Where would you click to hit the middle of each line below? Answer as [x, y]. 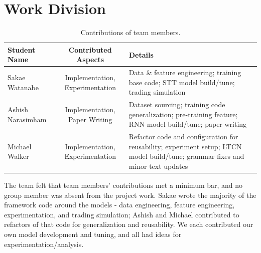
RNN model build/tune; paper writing [188, 124]
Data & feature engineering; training [185, 72]
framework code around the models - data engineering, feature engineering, [119, 205]
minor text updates [158, 166]
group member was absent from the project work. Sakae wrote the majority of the [130, 195]
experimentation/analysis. [44, 244]
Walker [18, 156]
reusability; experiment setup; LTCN [185, 146]
